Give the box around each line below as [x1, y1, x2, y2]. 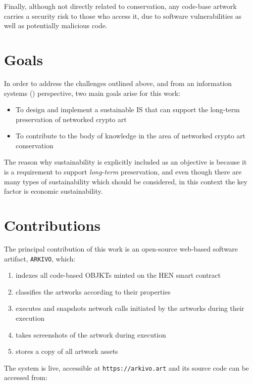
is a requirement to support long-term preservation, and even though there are [4, 167, 242, 177]
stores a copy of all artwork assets [15, 346, 118, 356]
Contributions [4, 215, 101, 235]
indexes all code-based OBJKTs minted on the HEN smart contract [15, 270, 221, 280]
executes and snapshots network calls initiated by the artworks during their [15, 303, 245, 313]
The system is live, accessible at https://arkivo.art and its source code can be [4, 362, 249, 373]
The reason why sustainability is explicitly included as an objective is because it [4, 157, 247, 167]
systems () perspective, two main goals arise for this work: [4, 87, 181, 98]
